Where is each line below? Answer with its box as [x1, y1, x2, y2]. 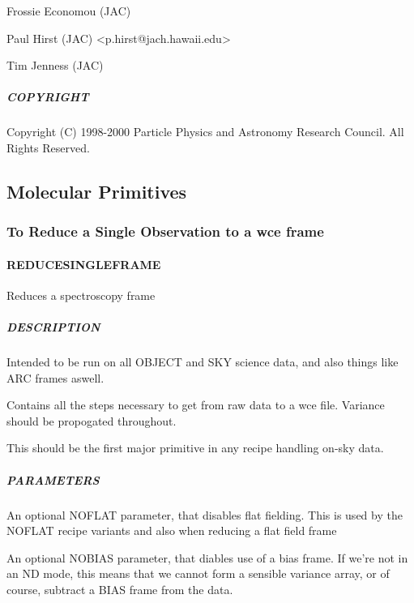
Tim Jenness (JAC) [6, 57, 104, 74]
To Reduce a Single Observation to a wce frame [6, 221, 324, 242]
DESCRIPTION [6, 319, 100, 336]
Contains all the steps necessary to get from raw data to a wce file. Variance [6, 396, 385, 413]
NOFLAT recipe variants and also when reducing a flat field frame [6, 522, 337, 539]
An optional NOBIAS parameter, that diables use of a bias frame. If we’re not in [6, 549, 408, 566]
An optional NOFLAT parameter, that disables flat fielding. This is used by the [6, 506, 403, 523]
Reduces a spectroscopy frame [6, 286, 156, 303]
